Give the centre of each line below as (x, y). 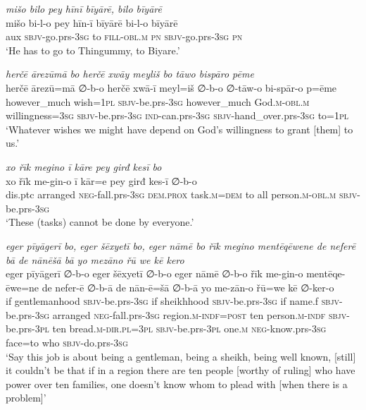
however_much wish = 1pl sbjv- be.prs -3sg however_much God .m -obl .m (158, 101)
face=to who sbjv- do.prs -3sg (67, 343)
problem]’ (26, 398)
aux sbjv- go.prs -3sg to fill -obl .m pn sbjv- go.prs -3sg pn (124, 36)
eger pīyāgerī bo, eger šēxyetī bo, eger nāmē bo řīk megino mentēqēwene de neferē (181, 245)
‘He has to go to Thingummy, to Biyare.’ (93, 50)
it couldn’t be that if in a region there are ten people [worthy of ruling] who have (181, 370)
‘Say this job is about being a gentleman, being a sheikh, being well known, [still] (181, 356)
